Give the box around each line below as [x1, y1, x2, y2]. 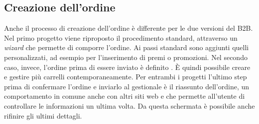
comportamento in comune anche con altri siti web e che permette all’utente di [4, 91, 245, 101]
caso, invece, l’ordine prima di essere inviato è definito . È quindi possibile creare [4, 62, 251, 72]
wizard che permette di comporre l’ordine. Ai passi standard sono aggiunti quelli [4, 42, 249, 53]
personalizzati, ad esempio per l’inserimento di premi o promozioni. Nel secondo [4, 52, 248, 62]
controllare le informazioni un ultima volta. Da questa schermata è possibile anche [4, 100, 255, 111]
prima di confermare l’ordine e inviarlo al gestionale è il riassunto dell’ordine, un [4, 81, 250, 91]
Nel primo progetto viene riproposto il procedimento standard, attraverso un [4, 32, 238, 43]
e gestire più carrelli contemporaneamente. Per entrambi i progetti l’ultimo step [4, 71, 247, 82]
